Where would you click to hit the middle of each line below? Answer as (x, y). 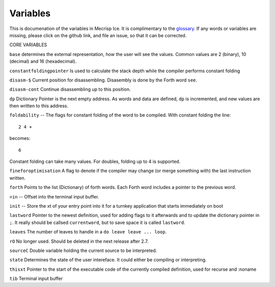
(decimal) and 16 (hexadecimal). (43, 62)
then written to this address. (39, 106)
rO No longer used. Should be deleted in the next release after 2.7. (79, 241)
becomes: (20, 138)
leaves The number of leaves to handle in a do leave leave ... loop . (88, 232)
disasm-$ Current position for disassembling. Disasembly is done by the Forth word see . (103, 80)
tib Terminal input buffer (36, 279)
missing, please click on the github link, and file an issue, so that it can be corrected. (98, 35)
